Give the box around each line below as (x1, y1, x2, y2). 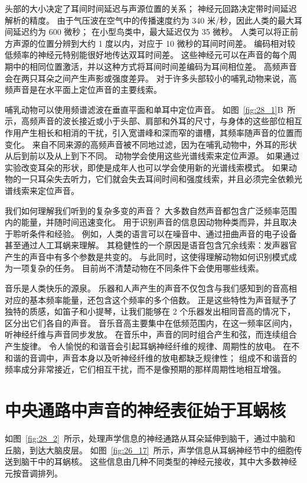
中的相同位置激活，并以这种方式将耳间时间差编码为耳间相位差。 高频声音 (12, 60, 297, 72)
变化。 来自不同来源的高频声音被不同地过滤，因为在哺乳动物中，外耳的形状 (5, 138, 297, 150)
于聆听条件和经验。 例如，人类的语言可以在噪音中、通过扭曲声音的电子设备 (5, 227, 297, 239)
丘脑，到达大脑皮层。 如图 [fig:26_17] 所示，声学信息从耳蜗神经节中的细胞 (5, 443, 294, 456)
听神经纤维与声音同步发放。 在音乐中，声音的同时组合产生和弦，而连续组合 (5, 328, 297, 341)
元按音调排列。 (5, 466, 63, 479)
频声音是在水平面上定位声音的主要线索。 (5, 83, 162, 96)
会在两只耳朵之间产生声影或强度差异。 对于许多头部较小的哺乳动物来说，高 (5, 72, 297, 84)
